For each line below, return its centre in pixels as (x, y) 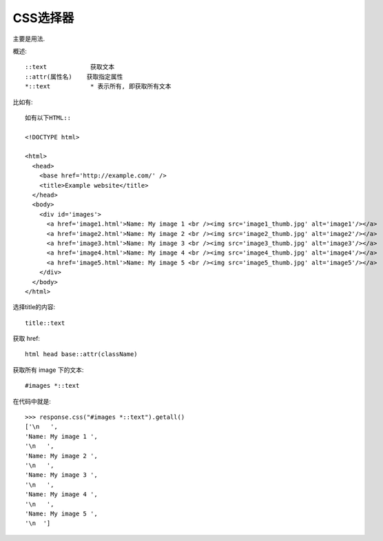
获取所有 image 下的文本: (48, 370)
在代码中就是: (32, 401)
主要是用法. (29, 39)
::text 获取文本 (70, 67)
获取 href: (27, 339)
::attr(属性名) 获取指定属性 (74, 77)
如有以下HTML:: (48, 118)
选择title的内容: (34, 307)
